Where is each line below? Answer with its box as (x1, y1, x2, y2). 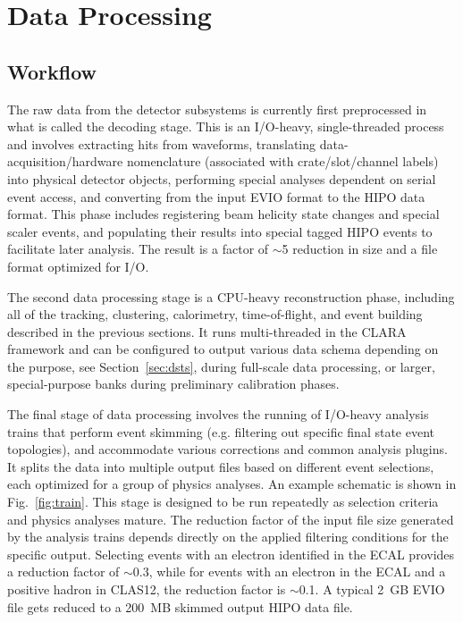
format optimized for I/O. (7, 256, 149, 275)
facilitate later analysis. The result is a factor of (7, 240, 269, 258)
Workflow (7, 57, 97, 85)
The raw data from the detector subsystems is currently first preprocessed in (7, 99, 427, 118)
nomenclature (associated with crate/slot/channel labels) (126, 152, 439, 171)
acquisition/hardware (7, 152, 123, 171)
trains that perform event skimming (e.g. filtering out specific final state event (7, 422, 435, 441)
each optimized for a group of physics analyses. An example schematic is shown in (7, 475, 457, 493)
